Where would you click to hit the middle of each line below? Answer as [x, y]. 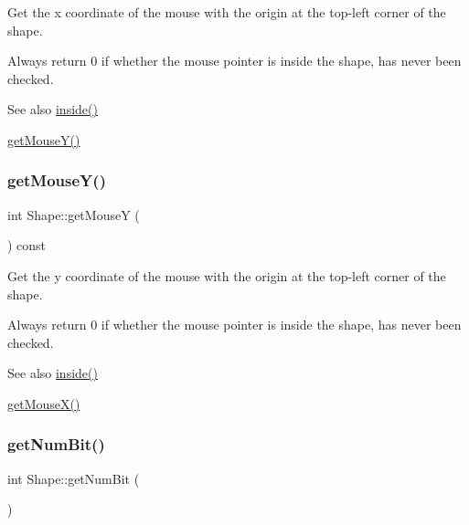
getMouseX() [44, 403]
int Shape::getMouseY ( [74, 214]
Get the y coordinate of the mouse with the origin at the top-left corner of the [227, 275]
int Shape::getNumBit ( [74, 478]
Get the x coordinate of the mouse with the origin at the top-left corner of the [227, 12]
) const [27, 245]
